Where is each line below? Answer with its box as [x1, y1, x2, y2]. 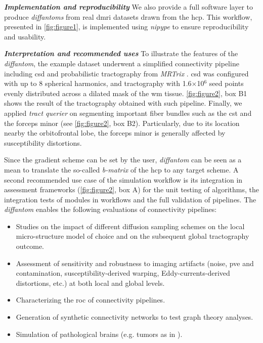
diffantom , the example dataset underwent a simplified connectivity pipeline [4, 58, 239, 68]
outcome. [16, 241, 45, 251]
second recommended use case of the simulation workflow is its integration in [4, 174, 243, 185]
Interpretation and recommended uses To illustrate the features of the [4, 48, 238, 59]
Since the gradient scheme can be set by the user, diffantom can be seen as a [4, 154, 242, 165]
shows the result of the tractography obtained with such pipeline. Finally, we [4, 98, 242, 108]
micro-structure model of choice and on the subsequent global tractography [16, 231, 249, 241]
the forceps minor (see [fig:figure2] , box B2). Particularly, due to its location [4, 117, 240, 128]
